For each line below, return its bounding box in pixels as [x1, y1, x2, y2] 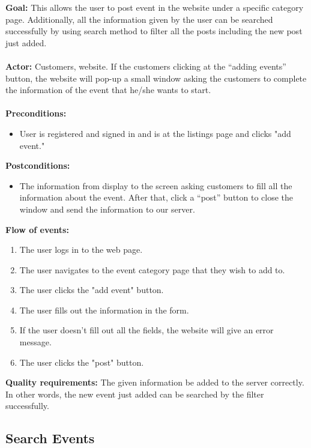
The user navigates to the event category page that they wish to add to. [19, 263, 285, 276]
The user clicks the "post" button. [19, 356, 144, 368]
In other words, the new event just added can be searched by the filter [5, 387, 264, 400]
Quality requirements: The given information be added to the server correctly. [5, 376, 304, 389]
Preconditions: [5, 107, 67, 120]
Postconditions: [5, 159, 70, 172]
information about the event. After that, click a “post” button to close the [19, 191, 294, 204]
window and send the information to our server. [19, 202, 195, 215]
